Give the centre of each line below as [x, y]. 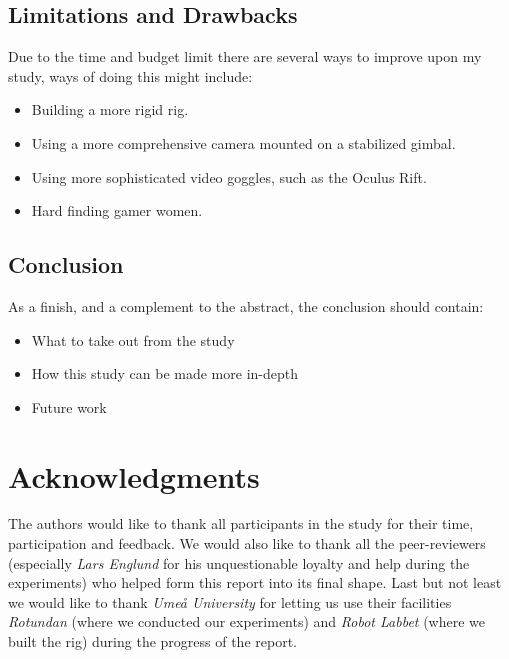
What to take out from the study [133, 339]
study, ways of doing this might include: [130, 75]
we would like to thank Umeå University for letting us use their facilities [230, 601]
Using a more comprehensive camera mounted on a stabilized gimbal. [243, 142]
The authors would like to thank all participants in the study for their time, [241, 523]
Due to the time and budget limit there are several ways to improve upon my [245, 56]
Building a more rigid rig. [110, 109]
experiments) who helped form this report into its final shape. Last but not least [255, 582]
